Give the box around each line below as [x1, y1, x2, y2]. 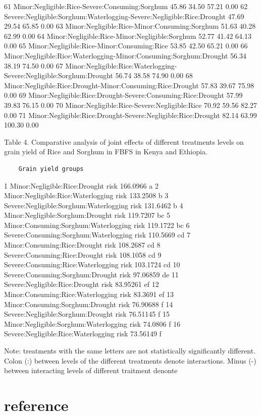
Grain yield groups [18, 165, 84, 172]
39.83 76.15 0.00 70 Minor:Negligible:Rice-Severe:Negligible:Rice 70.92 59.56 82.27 [4, 99, 257, 110]
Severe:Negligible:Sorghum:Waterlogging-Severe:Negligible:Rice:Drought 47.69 [4, 11, 244, 21]
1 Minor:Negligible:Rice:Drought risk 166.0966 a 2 [4, 180, 159, 191]
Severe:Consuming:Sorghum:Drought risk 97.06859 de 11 [4, 269, 179, 279]
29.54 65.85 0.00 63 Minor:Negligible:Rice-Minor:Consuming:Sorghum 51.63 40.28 [4, 21, 256, 31]
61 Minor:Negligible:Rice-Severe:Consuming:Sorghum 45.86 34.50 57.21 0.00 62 [4, 1, 248, 11]
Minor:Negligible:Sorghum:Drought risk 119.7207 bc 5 [4, 210, 171, 220]
